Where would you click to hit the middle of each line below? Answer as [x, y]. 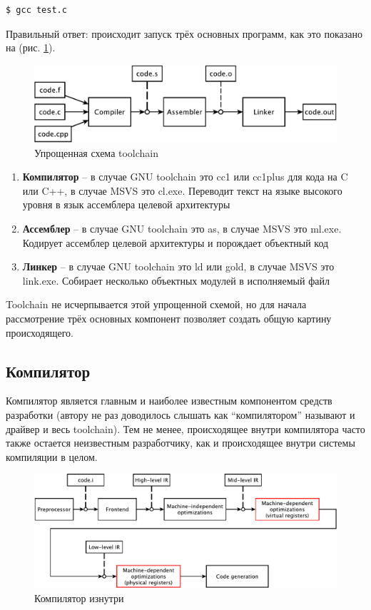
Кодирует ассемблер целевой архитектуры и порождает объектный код [176, 242]
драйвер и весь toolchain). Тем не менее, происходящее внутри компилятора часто [185, 428]
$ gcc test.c [36, 10]
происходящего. [40, 332]
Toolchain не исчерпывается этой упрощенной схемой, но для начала [156, 304]
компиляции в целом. [52, 456]
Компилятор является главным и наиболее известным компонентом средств [169, 401]
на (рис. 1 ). [31, 47]
